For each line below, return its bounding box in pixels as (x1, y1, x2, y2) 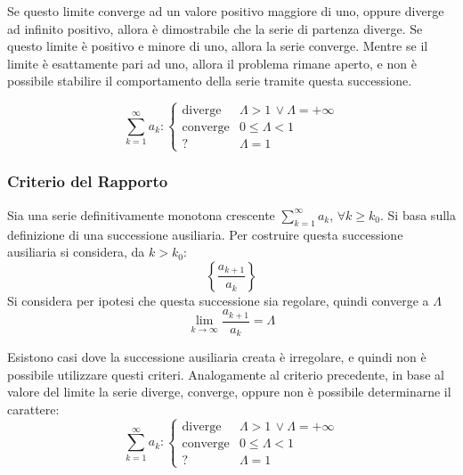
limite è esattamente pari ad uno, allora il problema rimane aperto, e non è (7, 53, 417, 72)
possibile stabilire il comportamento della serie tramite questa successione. (7, 71, 412, 90)
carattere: (7, 400, 60, 419)
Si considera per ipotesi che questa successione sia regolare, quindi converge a (7, 291, 429, 309)
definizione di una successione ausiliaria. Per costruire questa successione (7, 225, 403, 243)
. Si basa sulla (380, 205, 456, 224)
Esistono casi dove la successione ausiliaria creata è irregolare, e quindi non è (7, 348, 426, 366)
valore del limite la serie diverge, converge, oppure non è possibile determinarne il (7, 382, 451, 401)
